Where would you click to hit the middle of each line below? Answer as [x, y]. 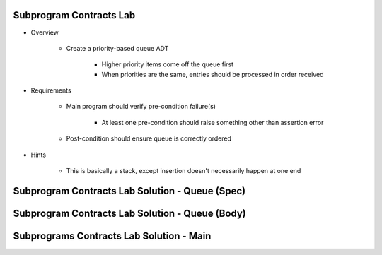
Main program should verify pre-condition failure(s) [141, 107]
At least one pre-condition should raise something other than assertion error [213, 122]
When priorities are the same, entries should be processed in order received [213, 74]
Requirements [51, 90]
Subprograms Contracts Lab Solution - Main [112, 236]
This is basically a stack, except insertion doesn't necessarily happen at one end [184, 171]
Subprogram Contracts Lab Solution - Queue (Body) [130, 213]
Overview [45, 32]
